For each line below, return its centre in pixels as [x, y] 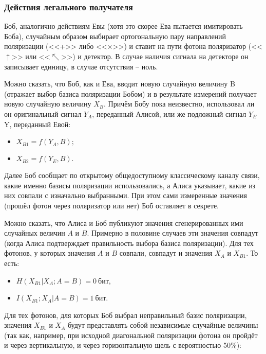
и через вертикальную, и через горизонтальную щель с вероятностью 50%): [123, 345]
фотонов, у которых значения [50, 253]
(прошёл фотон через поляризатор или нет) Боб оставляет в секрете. [112, 205]
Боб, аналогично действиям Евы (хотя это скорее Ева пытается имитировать [123, 26]
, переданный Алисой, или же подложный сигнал [169, 113]
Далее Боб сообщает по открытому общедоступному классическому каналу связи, [132, 175]
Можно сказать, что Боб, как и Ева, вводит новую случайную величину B [120, 84]
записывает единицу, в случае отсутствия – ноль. [81, 66]
